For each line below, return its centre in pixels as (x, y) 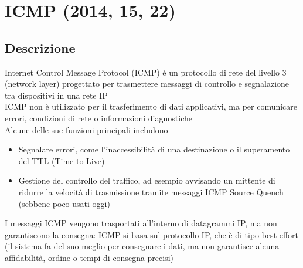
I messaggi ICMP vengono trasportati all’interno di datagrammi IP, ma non (141, 223)
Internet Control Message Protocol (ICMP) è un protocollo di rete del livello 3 (146, 72)
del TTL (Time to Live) (62, 160)
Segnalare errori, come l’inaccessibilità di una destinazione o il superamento (154, 149)
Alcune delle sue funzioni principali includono (86, 129)
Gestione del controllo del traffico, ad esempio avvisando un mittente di (147, 180)
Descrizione (40, 47)
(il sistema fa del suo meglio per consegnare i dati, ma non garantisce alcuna (142, 246)
